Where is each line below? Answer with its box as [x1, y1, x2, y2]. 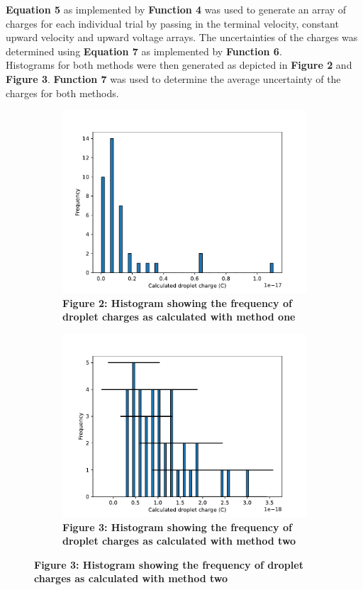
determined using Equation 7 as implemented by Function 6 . [6, 43, 282, 58]
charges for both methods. [6, 85, 119, 100]
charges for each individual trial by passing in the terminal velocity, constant [6, 16, 339, 30]
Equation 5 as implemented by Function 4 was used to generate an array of [6, 2, 347, 16]
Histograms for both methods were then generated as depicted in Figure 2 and [6, 57, 352, 72]
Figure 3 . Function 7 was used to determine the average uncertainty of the [6, 71, 341, 86]
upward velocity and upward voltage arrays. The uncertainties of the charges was [6, 30, 358, 45]
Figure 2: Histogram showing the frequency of [62, 295, 292, 310]
